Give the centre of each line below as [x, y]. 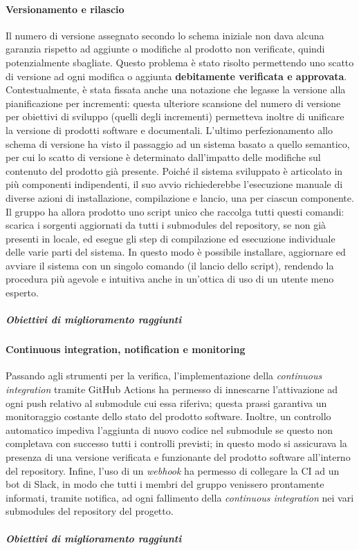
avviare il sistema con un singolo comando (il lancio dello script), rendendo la [170, 265]
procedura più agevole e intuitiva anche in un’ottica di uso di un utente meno [170, 279]
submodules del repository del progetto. [90, 511]
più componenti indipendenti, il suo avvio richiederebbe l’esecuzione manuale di [174, 184]
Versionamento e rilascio [65, 9]
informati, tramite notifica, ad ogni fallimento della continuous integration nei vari [180, 497]
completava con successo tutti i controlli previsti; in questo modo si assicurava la [176, 443]
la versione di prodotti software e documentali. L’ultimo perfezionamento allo [169, 130]
